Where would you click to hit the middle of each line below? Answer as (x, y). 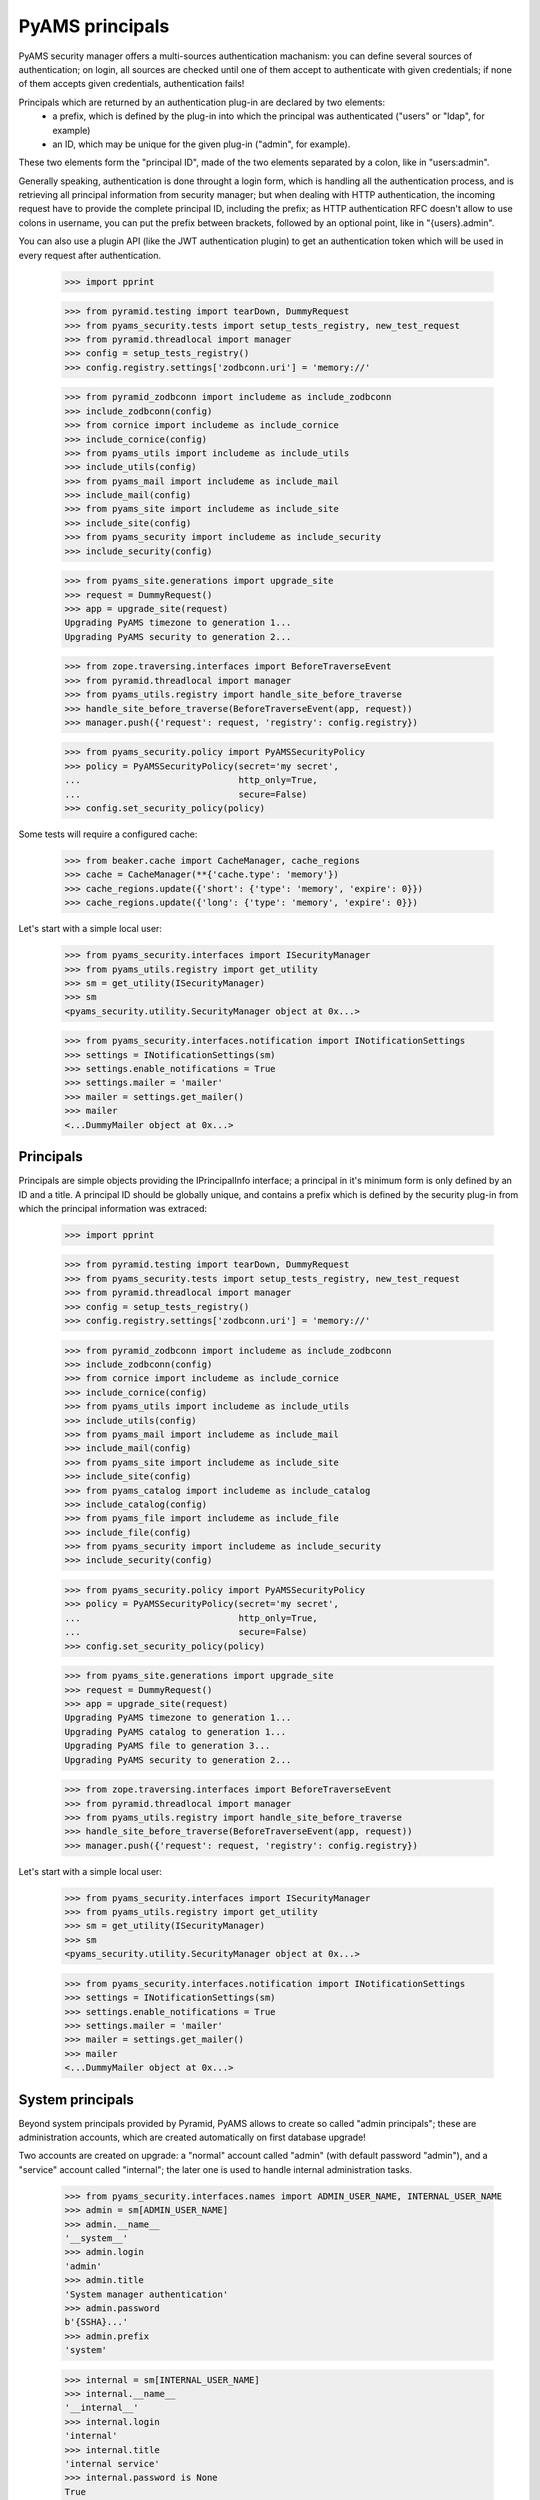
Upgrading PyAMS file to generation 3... (167, 1746)
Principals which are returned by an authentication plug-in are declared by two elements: (201, 102)
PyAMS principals (94, 26)
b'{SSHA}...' (96, 2322)
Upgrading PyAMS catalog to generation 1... (175, 1731)
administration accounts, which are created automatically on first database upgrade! (192, 2137)
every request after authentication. (90, 255)
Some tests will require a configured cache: (108, 834)
